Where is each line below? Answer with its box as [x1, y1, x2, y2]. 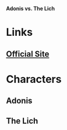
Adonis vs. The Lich [6, 5, 55, 12]
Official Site [6, 49, 50, 59]
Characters [6, 72, 62, 86]
